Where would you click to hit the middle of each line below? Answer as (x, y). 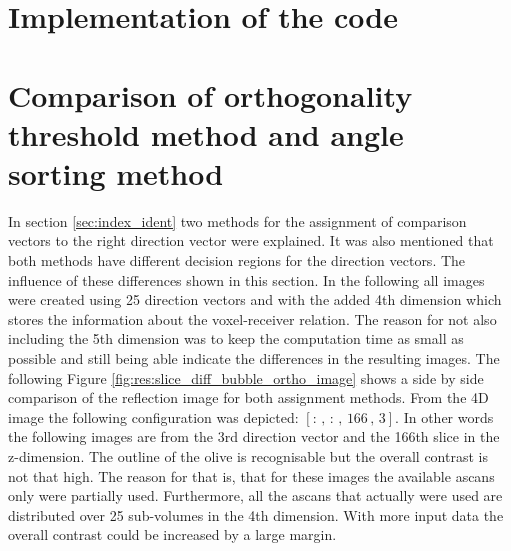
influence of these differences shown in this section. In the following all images (246, 279)
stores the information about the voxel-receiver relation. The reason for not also (252, 318)
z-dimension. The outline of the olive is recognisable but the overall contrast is (248, 456)
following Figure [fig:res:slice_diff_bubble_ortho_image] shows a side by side (246, 377)
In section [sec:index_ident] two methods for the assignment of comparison (237, 220)
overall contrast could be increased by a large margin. (172, 534)
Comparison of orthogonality (210, 94)
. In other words (444, 416)
